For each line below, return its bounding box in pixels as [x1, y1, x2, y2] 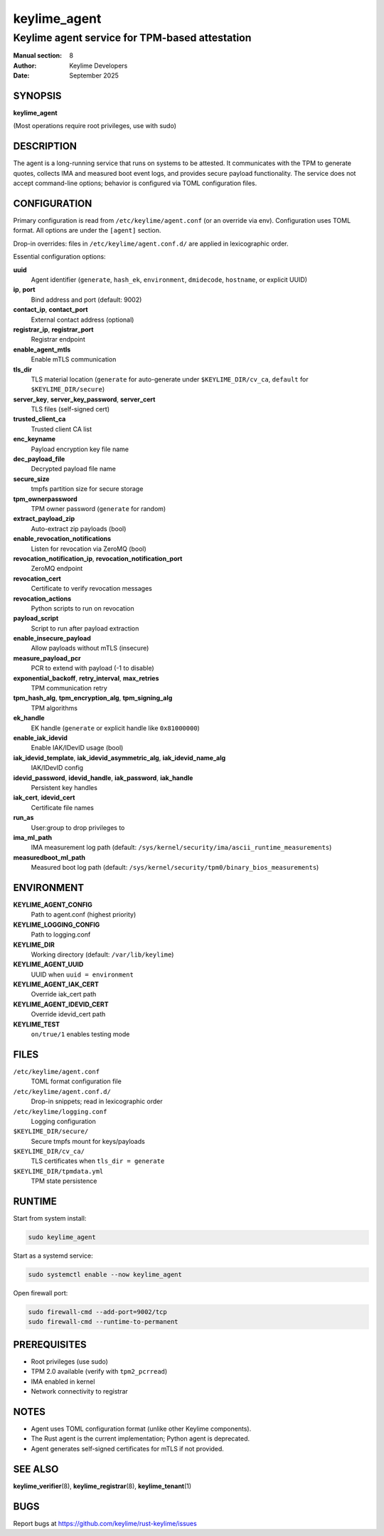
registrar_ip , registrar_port [13, 325, 94, 334]
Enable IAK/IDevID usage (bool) [31, 744, 124, 752]
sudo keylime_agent [28, 1233, 96, 1241]
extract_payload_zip [13, 515, 75, 523]
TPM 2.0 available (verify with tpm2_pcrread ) [31, 1367, 168, 1376]
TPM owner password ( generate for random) [31, 505, 166, 512]
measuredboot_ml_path [13, 853, 85, 861]
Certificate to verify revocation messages [31, 584, 152, 593]
